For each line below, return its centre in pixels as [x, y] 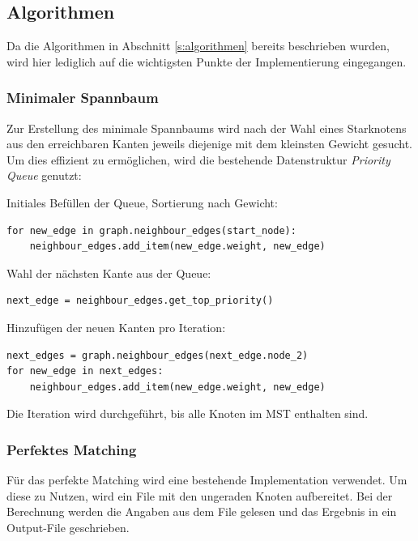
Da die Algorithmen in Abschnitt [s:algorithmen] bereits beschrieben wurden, [198, 46]
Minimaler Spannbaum [83, 98]
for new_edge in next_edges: [85, 371]
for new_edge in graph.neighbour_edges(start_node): [151, 230]
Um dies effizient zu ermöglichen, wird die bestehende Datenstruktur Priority [198, 159]
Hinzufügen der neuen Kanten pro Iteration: [116, 327]
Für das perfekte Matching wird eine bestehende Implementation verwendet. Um [207, 480]
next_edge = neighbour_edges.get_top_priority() [140, 301]
